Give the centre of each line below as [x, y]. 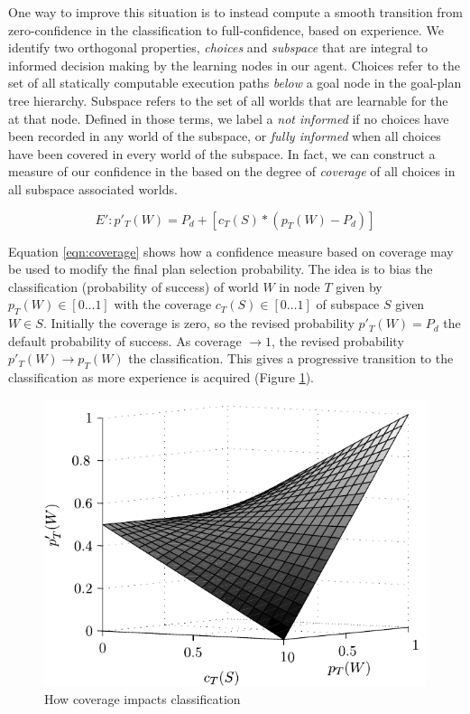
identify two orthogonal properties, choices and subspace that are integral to [218, 47]
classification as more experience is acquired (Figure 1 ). [161, 377]
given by [359, 286]
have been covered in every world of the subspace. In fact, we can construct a [222, 153]
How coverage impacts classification [143, 698]
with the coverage [163, 304]
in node [300, 286]
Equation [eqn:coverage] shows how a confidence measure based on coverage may [231, 251]
